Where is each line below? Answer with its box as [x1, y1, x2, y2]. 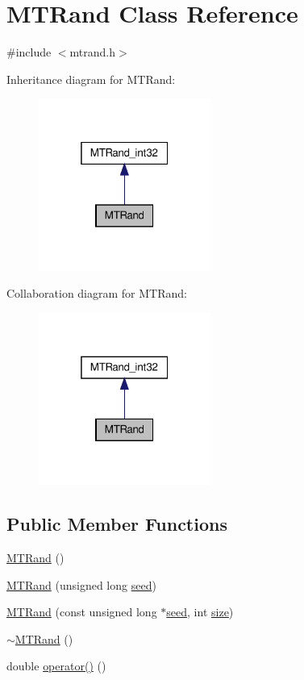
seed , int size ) [166, 603, 234, 620]
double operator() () [6, 657, 106, 674]
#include [6, 44, 52, 60]
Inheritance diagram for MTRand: [6, 70, 176, 87]
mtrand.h [69, 44, 116, 60]
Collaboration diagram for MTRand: [6, 285, 187, 302]
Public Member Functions [6, 511, 227, 536]
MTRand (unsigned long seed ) [6, 576, 156, 593]
